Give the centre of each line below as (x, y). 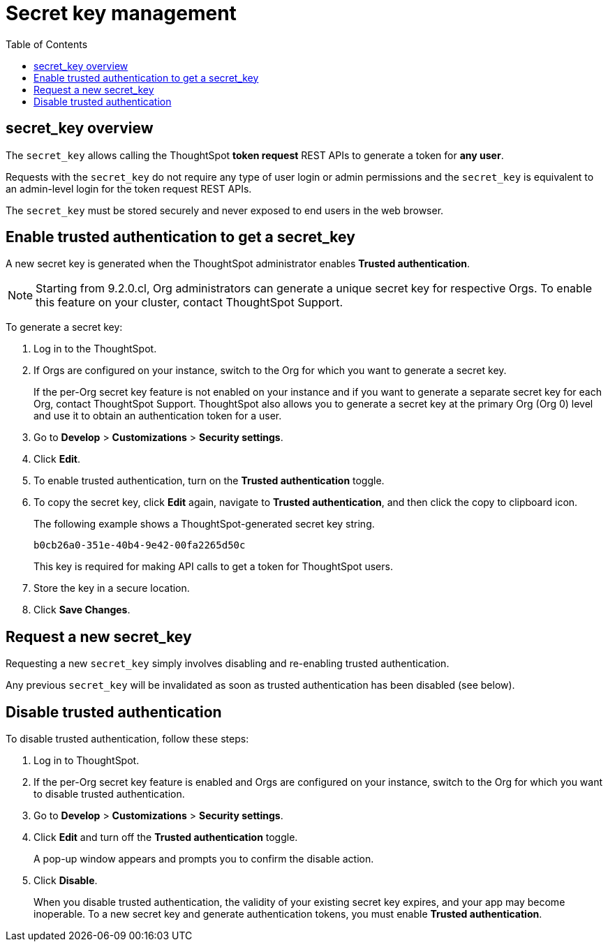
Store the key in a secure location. (112, 588)
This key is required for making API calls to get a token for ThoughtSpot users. (213, 567)
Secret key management (121, 13)
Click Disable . (66, 881)
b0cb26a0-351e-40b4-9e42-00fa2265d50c (140, 545)
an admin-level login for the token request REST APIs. (129, 188)
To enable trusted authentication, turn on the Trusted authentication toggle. (209, 481)
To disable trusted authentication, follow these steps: (127, 739)
